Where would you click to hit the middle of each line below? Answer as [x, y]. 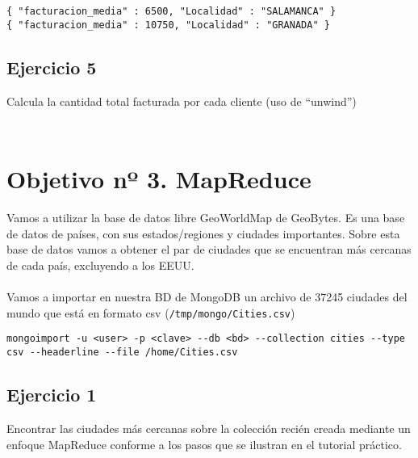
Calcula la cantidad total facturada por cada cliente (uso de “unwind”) [182, 101]
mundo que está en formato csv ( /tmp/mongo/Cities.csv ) [151, 312]
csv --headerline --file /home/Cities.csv [122, 353]
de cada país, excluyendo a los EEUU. [100, 265]
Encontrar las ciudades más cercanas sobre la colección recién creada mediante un [209, 428]
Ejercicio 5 [52, 67]
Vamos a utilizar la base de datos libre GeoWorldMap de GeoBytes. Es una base [206, 218]
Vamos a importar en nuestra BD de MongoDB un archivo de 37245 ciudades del [207, 297]
